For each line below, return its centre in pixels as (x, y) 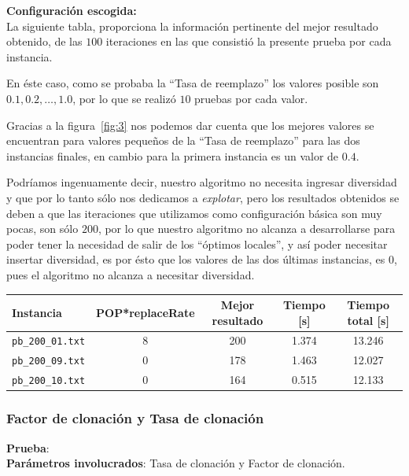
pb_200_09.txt (49, 362)
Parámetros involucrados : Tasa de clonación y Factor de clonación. (176, 463)
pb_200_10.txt (49, 381)
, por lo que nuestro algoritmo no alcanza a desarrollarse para (247, 229)
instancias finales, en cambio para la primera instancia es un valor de (173, 155)
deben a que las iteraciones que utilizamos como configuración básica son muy (194, 213)
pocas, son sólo (42, 229)
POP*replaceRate (146, 312)
